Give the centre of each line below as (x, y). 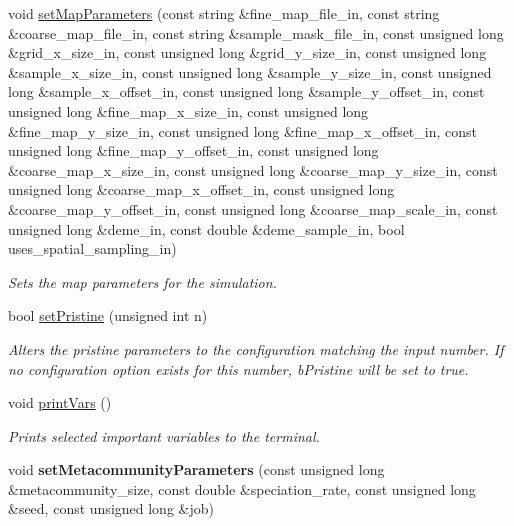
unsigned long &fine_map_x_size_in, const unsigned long (188, 110)
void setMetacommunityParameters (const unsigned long (196, 469)
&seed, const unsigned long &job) (111, 508)
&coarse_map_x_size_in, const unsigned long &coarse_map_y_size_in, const (253, 169)
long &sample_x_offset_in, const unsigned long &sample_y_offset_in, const (246, 91)
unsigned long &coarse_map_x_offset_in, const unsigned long (201, 189)
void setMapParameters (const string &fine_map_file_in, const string (224, 13)
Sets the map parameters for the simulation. (142, 281)
